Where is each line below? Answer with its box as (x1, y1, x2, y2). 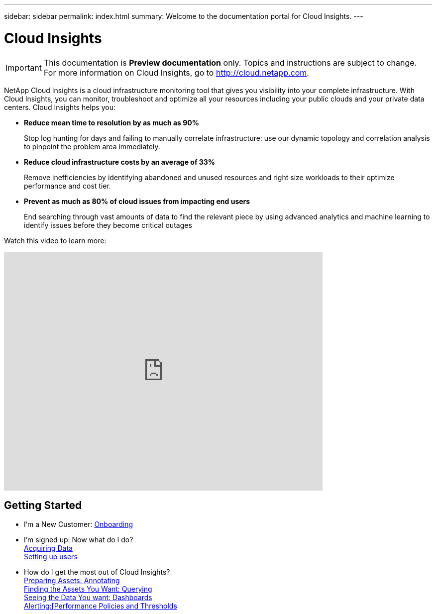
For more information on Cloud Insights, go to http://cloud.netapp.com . (43, 67, 309, 78)
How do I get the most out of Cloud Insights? (24, 568, 170, 577)
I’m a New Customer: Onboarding (24, 520, 133, 529)
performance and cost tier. (24, 181, 111, 190)
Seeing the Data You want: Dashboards (24, 593, 152, 602)
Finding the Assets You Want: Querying (24, 585, 152, 594)
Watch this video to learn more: (4, 236, 107, 245)
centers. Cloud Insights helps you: (4, 102, 115, 111)
